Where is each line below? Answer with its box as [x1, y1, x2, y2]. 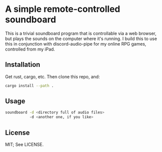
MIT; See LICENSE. [5, 142, 44, 147]
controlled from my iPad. [5, 46, 55, 52]
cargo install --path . [5, 83, 54, 88]
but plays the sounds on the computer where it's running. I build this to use [5, 36, 158, 42]
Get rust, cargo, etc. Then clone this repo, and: [5, 73, 100, 80]
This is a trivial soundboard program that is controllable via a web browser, [5, 30, 157, 36]
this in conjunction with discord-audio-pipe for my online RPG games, [5, 41, 147, 47]
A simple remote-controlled [5, 3, 121, 15]
